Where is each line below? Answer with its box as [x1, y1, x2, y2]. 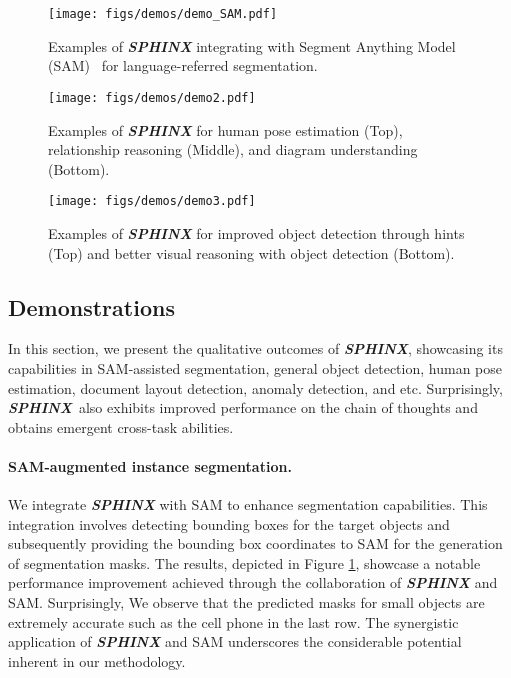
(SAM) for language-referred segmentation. [48, 55, 318, 76]
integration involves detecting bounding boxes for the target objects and [8, 513, 450, 534]
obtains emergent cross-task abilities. [8, 416, 234, 437]
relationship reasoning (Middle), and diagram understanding [48, 139, 418, 160]
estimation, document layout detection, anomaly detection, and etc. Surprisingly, [8, 377, 503, 398]
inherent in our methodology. [8, 650, 186, 671]
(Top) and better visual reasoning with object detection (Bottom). [48, 242, 455, 263]
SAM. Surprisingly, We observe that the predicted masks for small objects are [8, 592, 485, 613]
